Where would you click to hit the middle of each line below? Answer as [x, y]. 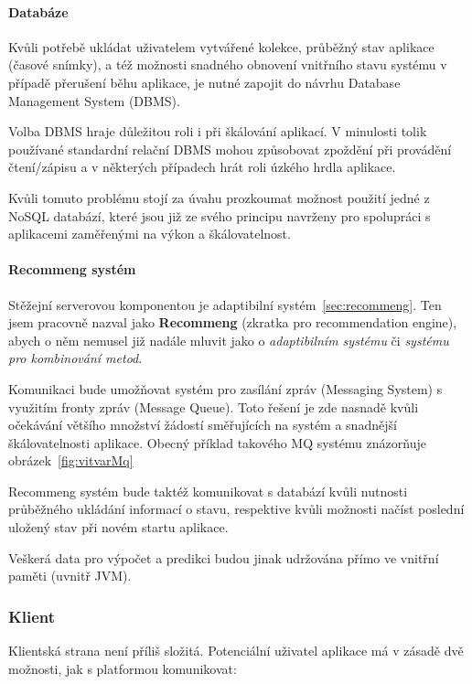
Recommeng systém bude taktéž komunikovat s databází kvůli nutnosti [208, 491]
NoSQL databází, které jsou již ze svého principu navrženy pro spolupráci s [220, 215]
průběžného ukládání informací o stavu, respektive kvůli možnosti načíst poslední [236, 509]
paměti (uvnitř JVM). [70, 576]
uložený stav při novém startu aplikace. [118, 527]
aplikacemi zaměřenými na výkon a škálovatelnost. [150, 234]
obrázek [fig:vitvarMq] [71, 460]
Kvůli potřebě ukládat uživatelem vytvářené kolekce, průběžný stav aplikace [221, 46]
